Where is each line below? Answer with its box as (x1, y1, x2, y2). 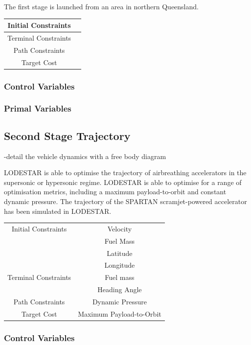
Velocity (107, 223, 132, 233)
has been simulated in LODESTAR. (4, 206, 112, 216)
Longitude (104, 260, 135, 270)
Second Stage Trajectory (4, 128, 131, 143)
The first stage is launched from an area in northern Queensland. (4, 1, 199, 11)
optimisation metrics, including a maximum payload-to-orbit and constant (4, 186, 227, 197)
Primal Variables (4, 102, 71, 115)
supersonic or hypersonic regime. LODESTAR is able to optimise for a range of (4, 177, 242, 187)
